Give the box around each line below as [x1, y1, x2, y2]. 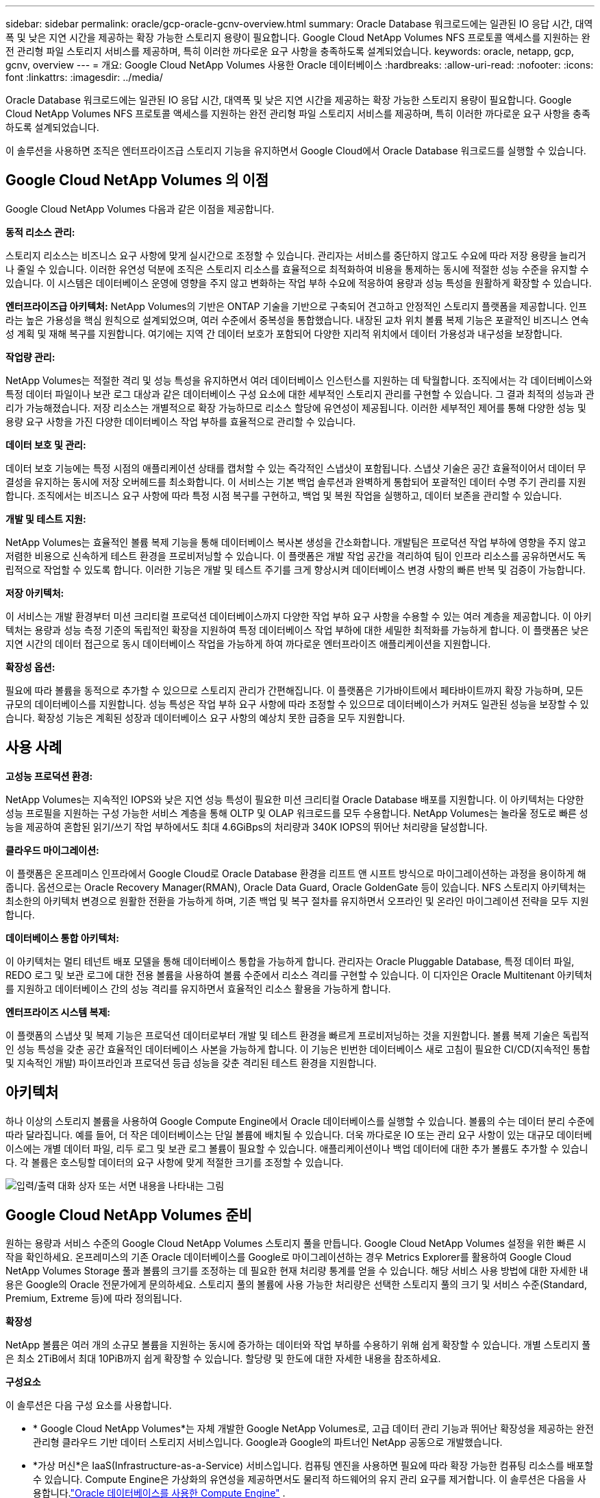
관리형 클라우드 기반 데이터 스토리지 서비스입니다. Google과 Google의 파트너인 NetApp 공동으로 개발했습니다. [33, 1436, 503, 1449]
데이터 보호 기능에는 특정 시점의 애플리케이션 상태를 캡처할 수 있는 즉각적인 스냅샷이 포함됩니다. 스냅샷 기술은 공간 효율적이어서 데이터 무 [5, 462, 586, 474]
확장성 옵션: [5, 661, 55, 673]
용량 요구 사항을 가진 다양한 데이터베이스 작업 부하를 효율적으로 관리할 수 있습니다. [5, 415, 356, 427]
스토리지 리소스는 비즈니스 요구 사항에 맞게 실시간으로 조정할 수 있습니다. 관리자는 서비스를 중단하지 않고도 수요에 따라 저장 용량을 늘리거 [5, 249, 586, 261]
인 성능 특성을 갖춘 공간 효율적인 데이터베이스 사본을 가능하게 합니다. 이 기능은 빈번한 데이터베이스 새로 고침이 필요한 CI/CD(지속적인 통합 [5, 1043, 590, 1055]
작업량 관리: [5, 350, 55, 363]
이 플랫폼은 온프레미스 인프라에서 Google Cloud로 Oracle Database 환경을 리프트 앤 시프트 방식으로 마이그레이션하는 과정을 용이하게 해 [5, 867, 586, 879]
